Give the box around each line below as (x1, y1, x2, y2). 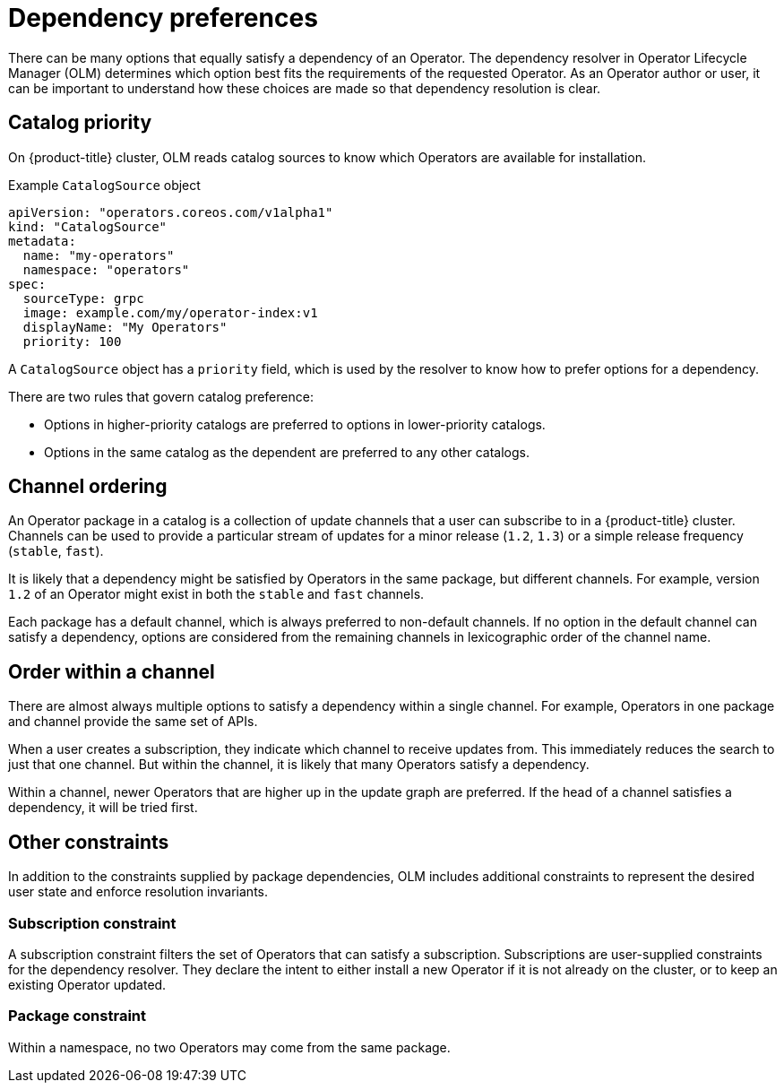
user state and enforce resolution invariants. (8, 884, 269, 900)
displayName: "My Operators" (22, 319, 228, 334)
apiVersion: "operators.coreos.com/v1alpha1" (8, 204, 333, 220)
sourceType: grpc (22, 290, 144, 306)
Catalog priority (8, 111, 152, 134)
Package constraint (8, 1007, 146, 1025)
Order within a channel (8, 660, 215, 683)
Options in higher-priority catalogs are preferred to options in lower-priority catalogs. (44, 416, 546, 432)
